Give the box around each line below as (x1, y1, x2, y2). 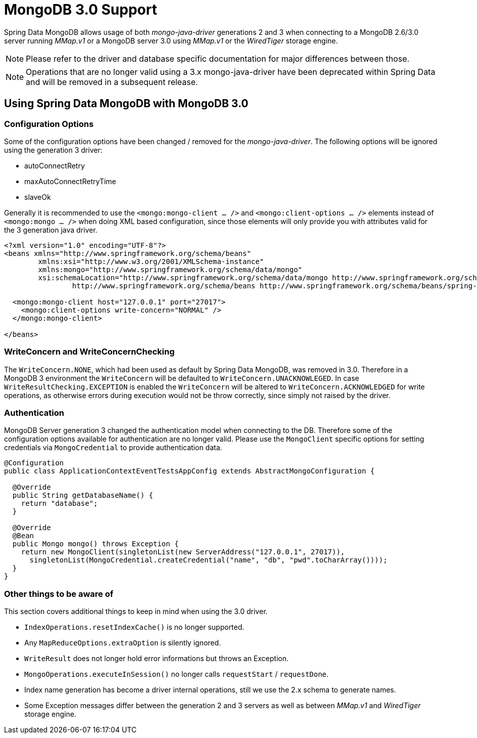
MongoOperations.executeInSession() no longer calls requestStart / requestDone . (24, 670, 329, 679)
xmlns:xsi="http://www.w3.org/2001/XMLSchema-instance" (38, 257, 264, 266)
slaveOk (24, 192, 51, 201)
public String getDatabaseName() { (12, 491, 154, 500)
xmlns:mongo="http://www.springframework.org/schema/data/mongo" (38, 265, 303, 274)
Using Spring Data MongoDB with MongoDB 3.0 (4, 97, 249, 110)
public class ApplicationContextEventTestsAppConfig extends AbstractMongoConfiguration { (4, 467, 375, 475)
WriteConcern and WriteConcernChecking (4, 346, 175, 357)
